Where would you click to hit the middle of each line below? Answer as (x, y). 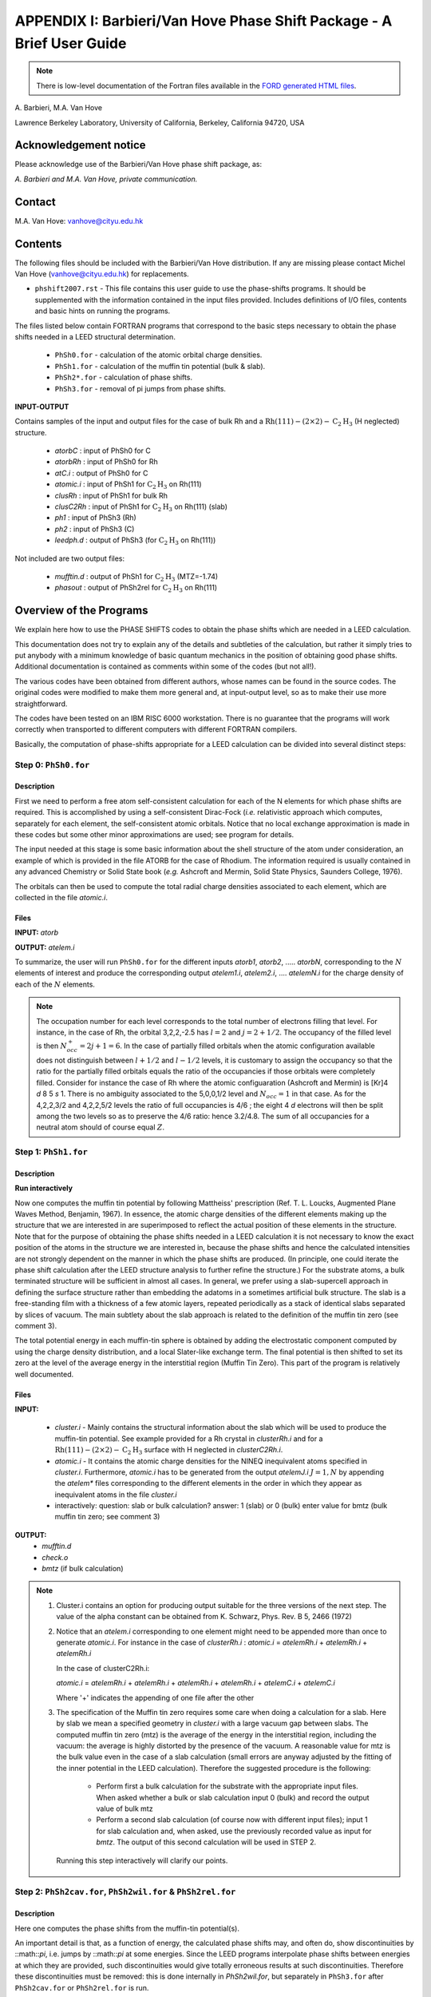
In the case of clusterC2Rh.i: (103, 1668)
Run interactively (44, 1188)
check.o (55, 1557)
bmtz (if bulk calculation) (83, 1569)
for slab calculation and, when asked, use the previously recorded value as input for (234, 1831)
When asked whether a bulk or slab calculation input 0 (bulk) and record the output (233, 1797)
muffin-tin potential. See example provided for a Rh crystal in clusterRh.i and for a (189, 1439)
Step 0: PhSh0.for (52, 764)
